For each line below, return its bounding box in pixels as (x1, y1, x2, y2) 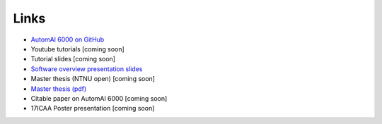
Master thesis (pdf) (30, 85, 87, 93)
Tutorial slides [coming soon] (30, 55, 116, 63)
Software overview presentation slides (30, 64, 143, 73)
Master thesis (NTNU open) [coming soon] (30, 75, 156, 83)
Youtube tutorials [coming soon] (30, 44, 125, 53)
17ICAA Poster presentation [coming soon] (30, 104, 155, 113)
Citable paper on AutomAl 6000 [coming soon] (30, 94, 168, 102)
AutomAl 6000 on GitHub (30, 35, 105, 44)
